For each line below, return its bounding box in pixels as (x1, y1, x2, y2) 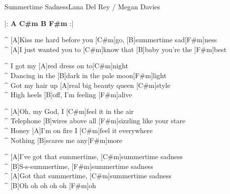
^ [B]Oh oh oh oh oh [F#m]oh (4, 180, 96, 190)
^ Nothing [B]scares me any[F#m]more (4, 135, 122, 145)
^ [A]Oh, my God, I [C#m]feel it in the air (4, 106, 134, 116)
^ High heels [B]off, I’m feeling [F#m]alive (4, 89, 132, 100)
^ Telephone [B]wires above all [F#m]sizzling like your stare (4, 115, 186, 126)
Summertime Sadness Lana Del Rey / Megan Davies (4, 1, 160, 11)
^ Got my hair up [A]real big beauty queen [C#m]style (4, 80, 171, 90)
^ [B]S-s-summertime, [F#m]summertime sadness (4, 161, 153, 171)
